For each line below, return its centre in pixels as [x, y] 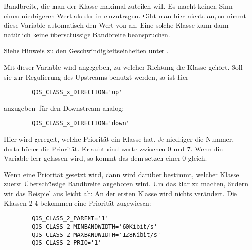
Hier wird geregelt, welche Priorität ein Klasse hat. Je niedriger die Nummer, [119, 139]
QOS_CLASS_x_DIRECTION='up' [77, 92]
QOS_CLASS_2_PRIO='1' [67, 243]
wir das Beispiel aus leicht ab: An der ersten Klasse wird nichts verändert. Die [121, 193]
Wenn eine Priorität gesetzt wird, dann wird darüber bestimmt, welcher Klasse [122, 174]
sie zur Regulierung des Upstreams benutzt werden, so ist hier [96, 76]
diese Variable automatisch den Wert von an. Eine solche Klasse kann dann [116, 25]
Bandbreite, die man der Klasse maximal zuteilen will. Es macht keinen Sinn [118, 6]
